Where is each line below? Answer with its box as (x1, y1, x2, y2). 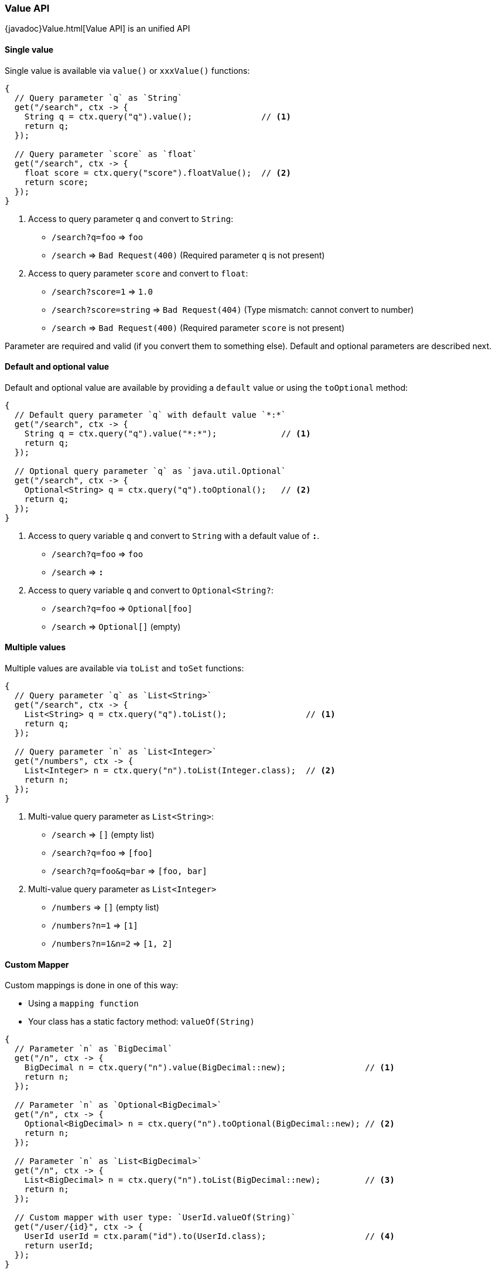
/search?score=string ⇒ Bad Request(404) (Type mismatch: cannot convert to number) (52, 304, 414, 315)
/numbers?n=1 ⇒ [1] (52, 920, 138, 931)
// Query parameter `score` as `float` (14, 149, 197, 159)
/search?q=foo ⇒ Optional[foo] (52, 603, 193, 613)
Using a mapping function (28, 998, 139, 1009)
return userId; (24, 1241, 94, 1251)
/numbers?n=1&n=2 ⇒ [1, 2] (52, 938, 173, 949)
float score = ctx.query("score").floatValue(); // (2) (24, 168, 291, 178)
